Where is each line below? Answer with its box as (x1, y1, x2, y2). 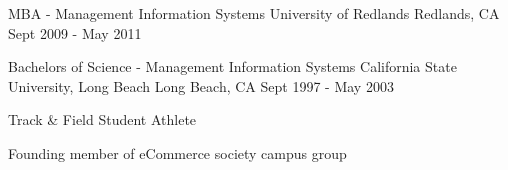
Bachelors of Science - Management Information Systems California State (8, 56, 457, 77)
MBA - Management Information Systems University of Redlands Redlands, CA (8, 3, 500, 23)
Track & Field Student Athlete (8, 109, 197, 130)
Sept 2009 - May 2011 (8, 22, 142, 43)
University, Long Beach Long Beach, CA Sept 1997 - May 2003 (8, 75, 394, 96)
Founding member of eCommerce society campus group (8, 142, 347, 163)
